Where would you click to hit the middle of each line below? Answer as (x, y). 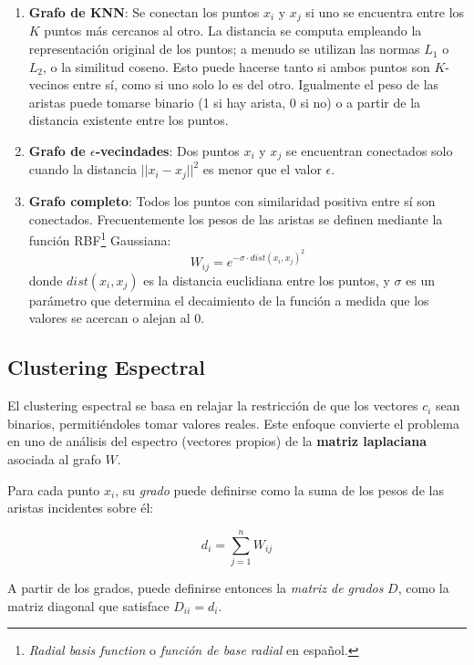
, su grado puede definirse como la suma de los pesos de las (279, 489)
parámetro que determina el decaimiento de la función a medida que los (229, 300)
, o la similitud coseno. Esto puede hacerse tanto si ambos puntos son (237, 66)
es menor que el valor (262, 169)
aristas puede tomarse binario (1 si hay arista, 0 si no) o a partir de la (225, 102)
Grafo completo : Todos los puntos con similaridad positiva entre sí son (232, 200)
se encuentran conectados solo (369, 151)
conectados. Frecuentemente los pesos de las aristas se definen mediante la (236, 218)
